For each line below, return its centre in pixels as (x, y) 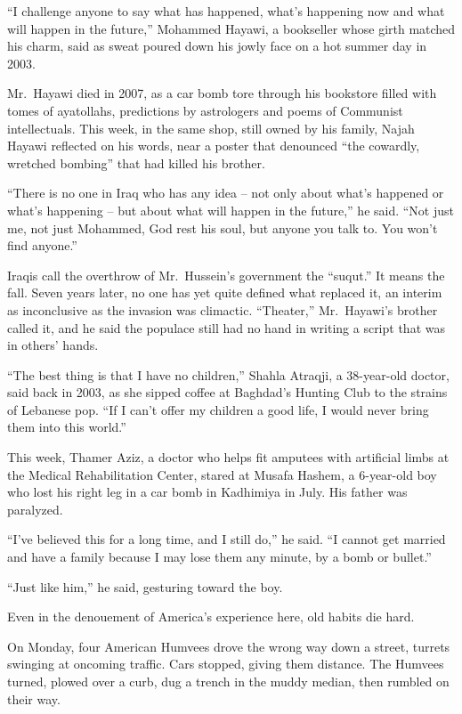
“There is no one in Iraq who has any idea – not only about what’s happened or (226, 193)
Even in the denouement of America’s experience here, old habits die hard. (211, 617)
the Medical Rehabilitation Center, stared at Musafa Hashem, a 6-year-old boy (222, 474)
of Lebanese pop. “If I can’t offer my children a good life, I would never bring (218, 409)
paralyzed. (35, 509)
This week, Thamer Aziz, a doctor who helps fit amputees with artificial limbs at (228, 457)
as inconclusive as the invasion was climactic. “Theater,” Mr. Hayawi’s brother (223, 309)
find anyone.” (42, 245)
